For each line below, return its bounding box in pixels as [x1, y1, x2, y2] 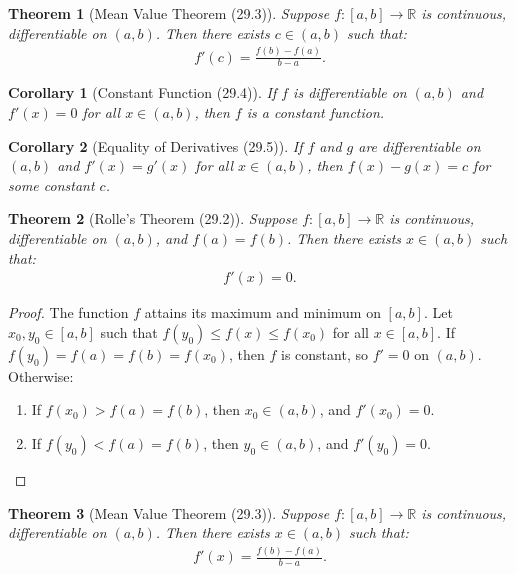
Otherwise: [8, 365, 74, 386]
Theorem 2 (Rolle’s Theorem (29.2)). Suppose [8, 208, 298, 229]
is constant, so [281, 343, 368, 364]
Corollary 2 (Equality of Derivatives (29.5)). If [8, 135, 303, 156]
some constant [8, 174, 95, 195]
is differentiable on [293, 82, 407, 103]
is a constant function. [246, 101, 385, 122]
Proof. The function [8, 302, 129, 323]
